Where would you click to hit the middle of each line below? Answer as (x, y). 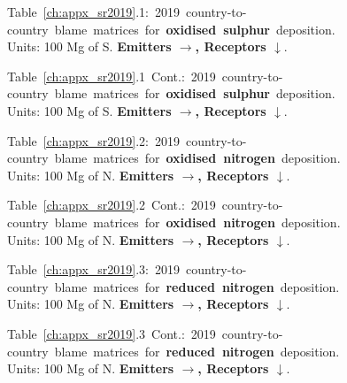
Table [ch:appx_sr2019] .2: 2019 (93, 140)
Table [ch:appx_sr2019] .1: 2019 (93, 11)
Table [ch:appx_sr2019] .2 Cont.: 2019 (112, 205)
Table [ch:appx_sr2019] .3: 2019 (93, 269)
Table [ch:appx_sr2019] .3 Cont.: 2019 (112, 333)
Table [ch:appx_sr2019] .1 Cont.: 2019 (112, 76)
